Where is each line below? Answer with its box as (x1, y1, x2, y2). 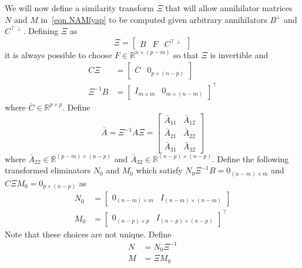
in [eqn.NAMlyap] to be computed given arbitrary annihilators (41, 13, 267, 25)
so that (173, 48, 199, 61)
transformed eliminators (5, 164, 91, 176)
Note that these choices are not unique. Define (5, 227, 172, 240)
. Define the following (212, 152, 289, 165)
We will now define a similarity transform (5, 2, 154, 14)
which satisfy (136, 164, 183, 176)
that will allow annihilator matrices (165, 2, 293, 14)
